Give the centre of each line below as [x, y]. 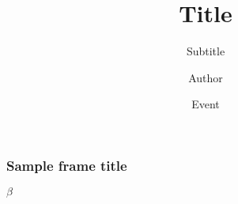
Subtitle [206, 51]
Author [206, 77]
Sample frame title [67, 165]
